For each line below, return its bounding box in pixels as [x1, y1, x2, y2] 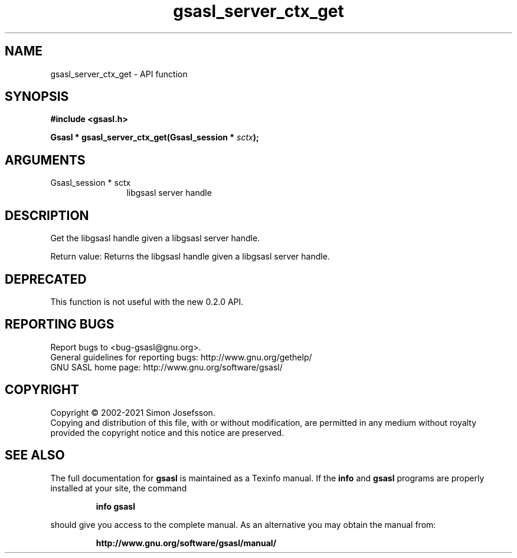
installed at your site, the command [50, 482, 187, 493]
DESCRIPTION [5, 208, 89, 223]
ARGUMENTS [5, 152, 86, 168]
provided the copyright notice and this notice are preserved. [50, 427, 284, 438]
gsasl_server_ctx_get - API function [50, 68, 188, 79]
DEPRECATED [5, 271, 87, 287]
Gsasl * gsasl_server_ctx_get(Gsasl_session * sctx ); [50, 132, 259, 143]
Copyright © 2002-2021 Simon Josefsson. [50, 407, 215, 418]
